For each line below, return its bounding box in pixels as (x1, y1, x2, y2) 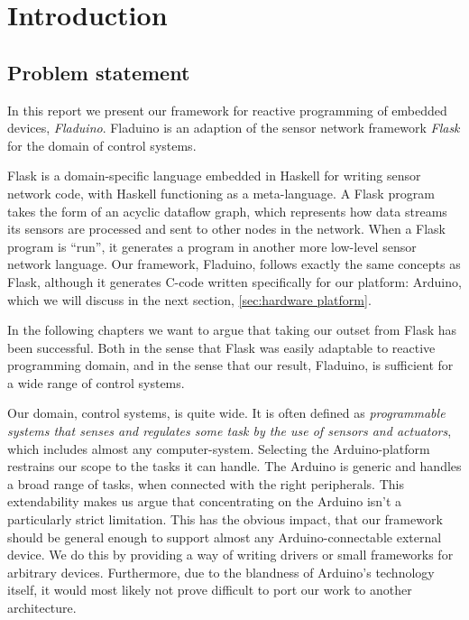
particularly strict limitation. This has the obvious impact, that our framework (7, 510, 443, 529)
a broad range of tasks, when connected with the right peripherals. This (7, 474, 404, 493)
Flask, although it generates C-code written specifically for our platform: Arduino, (7, 272, 462, 291)
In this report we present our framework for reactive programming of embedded (7, 100, 447, 119)
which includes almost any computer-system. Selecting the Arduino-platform (7, 439, 430, 458)
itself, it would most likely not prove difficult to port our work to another (7, 580, 412, 599)
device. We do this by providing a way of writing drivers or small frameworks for (7, 545, 454, 564)
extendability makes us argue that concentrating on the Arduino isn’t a (7, 492, 402, 511)
